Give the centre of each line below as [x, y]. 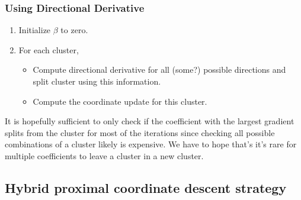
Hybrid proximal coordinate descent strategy [146, 187]
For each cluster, [49, 49]
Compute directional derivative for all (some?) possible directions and [159, 70]
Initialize [35, 30]
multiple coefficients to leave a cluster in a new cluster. [104, 155]
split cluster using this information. [97, 81]
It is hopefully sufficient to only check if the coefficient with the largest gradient [150, 121]
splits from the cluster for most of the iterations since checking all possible [140, 132]
